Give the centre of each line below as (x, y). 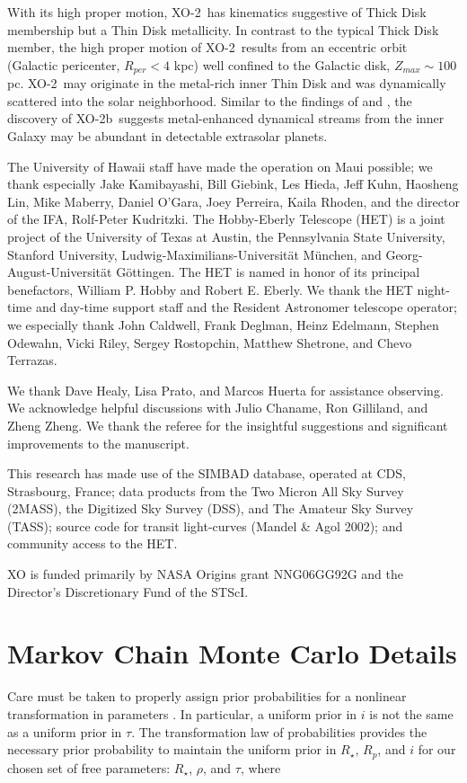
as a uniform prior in (65, 731)
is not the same (411, 713)
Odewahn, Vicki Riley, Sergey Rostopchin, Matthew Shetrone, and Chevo (210, 342)
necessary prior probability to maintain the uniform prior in (172, 749)
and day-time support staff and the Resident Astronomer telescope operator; (246, 307)
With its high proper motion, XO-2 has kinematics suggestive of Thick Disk (217, 12)
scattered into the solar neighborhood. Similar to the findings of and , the (210, 100)
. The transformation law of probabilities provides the (279, 731)
